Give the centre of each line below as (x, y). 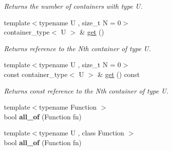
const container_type (36, 74)
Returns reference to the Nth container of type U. (77, 48)
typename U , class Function (82, 133)
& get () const (119, 74)
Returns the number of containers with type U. (73, 6)
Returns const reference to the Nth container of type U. (86, 90)
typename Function (68, 107)
